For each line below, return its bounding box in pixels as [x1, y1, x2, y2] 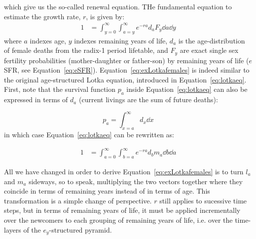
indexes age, [30, 35, 67, 45]
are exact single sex [180, 45, 239, 55]
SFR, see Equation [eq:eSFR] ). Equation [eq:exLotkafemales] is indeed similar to [4, 65, 250, 75]
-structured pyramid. [49, 224, 112, 235]
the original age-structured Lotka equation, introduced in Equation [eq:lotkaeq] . [4, 74, 247, 84]
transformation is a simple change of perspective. [4, 195, 152, 205]
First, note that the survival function [4, 84, 116, 94]
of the [23, 224, 41, 235]
